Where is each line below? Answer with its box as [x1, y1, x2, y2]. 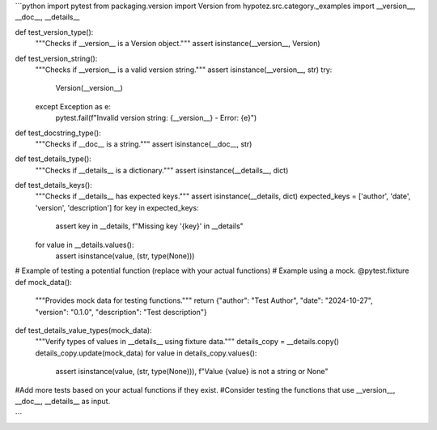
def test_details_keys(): [15, 181, 92, 190]
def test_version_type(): [15, 27, 94, 36]
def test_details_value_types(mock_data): [15, 325, 153, 335]
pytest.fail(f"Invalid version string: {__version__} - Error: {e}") [55, 113, 257, 123]
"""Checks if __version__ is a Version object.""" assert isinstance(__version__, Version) [35, 39, 320, 49]
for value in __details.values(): [35, 240, 134, 249]
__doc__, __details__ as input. [15, 396, 111, 406]
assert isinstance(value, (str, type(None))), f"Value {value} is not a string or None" [55, 367, 329, 377]
